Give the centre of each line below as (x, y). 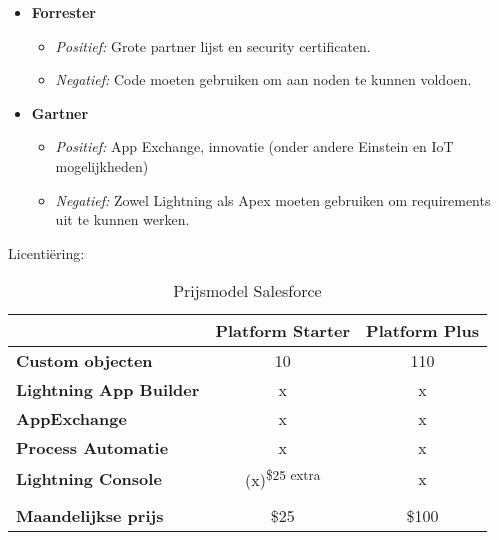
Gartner (60, 112)
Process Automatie (92, 448)
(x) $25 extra (283, 478)
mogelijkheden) (102, 165)
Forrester (63, 12)
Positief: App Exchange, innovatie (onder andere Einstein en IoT (254, 146)
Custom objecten (84, 361)
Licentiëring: (46, 252)
